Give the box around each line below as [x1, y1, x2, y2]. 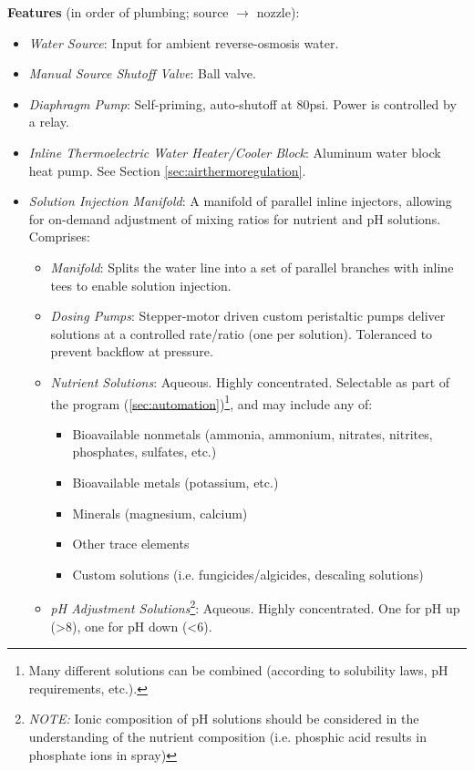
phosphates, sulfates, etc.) [72, 442, 217, 461]
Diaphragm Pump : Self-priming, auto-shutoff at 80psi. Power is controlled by [28, 94, 457, 113]
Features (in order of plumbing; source [7, 3, 229, 21]
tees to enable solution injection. [50, 275, 232, 294]
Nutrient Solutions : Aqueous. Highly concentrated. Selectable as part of [50, 372, 450, 391]
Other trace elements [72, 534, 190, 553]
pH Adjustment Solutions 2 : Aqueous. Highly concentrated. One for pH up [50, 596, 460, 617]
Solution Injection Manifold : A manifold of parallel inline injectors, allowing [28, 191, 452, 211]
